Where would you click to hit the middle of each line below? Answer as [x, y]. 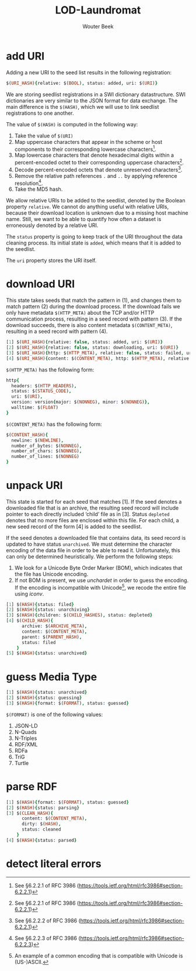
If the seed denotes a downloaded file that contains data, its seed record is [96, 538]
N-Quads [25, 732]
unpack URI [34, 485]
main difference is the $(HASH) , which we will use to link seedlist [83, 106]
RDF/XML [26, 744]
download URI [40, 284]
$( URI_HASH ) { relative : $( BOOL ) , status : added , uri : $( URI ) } [82, 83]
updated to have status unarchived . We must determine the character [89, 544]
